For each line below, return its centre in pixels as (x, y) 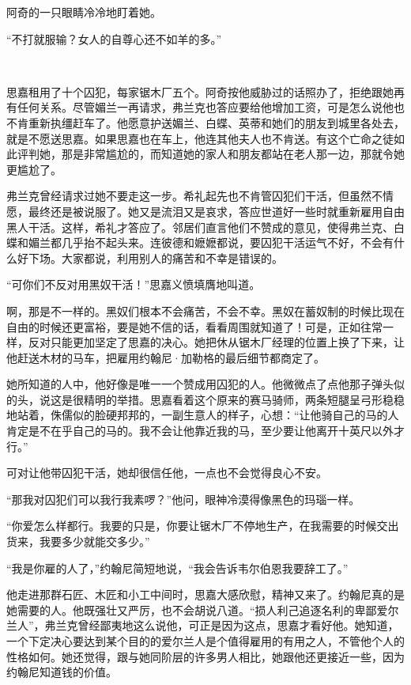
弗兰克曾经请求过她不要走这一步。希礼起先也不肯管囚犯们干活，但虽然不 (194, 196)
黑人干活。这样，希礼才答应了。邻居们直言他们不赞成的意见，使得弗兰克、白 (205, 227)
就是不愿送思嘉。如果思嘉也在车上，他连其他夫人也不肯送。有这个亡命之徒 (200, 138)
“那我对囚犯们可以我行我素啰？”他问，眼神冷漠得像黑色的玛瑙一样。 (183, 499)
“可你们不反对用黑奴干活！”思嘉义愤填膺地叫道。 (134, 284)
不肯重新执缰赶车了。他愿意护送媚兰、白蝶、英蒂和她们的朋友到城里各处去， (205, 122)
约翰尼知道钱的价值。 (62, 672)
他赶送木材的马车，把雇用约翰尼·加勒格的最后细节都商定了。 (166, 357)
